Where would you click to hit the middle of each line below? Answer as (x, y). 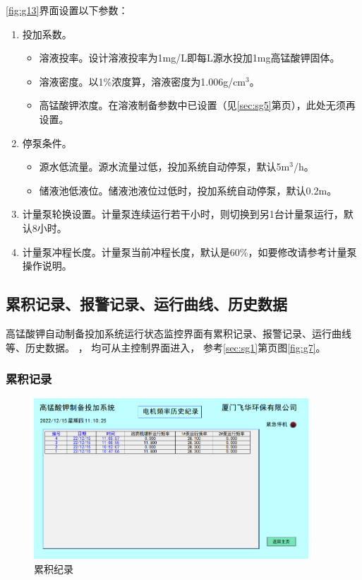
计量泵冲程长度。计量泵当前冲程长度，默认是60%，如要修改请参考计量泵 (189, 251)
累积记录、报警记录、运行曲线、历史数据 (146, 304)
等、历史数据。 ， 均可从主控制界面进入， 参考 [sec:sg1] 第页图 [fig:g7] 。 (166, 347)
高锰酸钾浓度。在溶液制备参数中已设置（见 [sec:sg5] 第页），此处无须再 (197, 105)
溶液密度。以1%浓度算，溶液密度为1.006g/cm (143, 81)
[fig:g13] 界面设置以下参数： (67, 10)
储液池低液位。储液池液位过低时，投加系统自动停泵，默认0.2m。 (188, 190)
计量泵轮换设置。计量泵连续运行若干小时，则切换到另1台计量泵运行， (183, 214)
